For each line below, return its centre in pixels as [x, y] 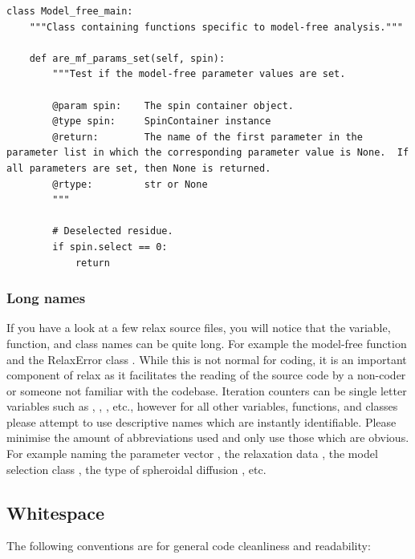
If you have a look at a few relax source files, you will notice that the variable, [199, 328]
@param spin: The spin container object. [173, 105]
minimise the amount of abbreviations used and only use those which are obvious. [208, 437]
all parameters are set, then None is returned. [139, 168]
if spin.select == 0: [110, 247]
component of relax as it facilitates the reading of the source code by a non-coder [206, 375]
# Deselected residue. [113, 231]
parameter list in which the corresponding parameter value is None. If [208, 153]
